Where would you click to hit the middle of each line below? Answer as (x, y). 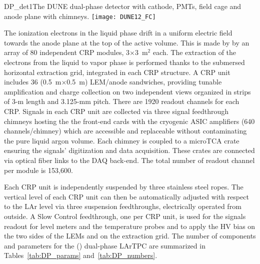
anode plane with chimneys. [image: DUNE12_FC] (80, 16)
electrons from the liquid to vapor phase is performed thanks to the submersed (124, 62)
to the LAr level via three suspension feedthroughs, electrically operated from (123, 206)
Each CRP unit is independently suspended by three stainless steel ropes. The (124, 187)
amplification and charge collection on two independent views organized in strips (127, 91)
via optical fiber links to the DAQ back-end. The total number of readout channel (129, 160)
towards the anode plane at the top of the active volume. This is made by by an (127, 42)
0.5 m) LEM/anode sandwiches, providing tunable (144, 82)
